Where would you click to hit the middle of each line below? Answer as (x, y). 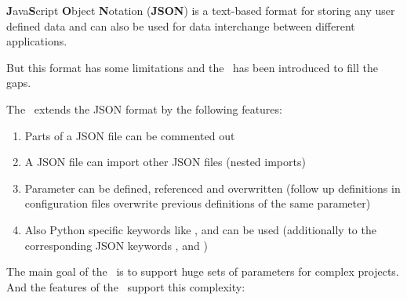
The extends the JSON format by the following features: (144, 108)
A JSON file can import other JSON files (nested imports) (165, 162)
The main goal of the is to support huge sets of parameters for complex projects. (203, 271)
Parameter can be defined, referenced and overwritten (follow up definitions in (213, 188)
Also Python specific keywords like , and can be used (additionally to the (200, 229)
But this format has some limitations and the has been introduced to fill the (192, 67)
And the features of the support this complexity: (126, 286)
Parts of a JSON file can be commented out (130, 135)
